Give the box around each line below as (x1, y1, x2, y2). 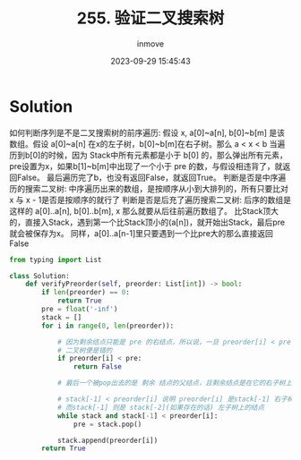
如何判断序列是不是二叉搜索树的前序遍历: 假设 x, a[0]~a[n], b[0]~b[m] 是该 (9, 127, 285, 138)
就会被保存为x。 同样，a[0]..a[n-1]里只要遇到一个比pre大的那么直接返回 (9, 227, 273, 238)
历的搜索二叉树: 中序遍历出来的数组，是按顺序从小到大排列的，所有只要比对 (9, 183, 288, 193)
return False (73, 362, 123, 371)
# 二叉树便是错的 (56, 345, 113, 354)
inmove (137, 38, 164, 49)
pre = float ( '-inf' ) (41, 305, 118, 314)
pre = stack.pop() (73, 420, 142, 429)
